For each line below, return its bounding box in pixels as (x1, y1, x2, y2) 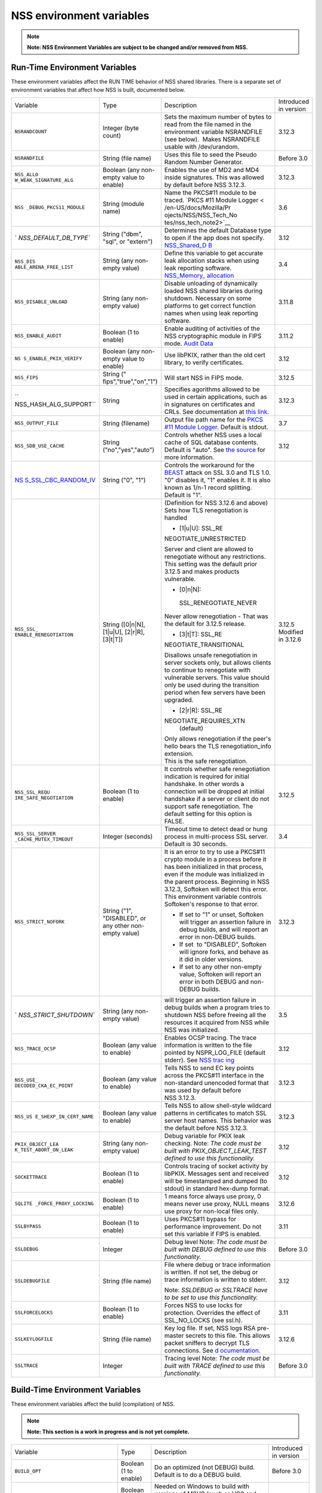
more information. (164, 453, 215, 461)
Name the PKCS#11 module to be (164, 188, 256, 196)
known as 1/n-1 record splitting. (164, 483, 252, 491)
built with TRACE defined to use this (164, 1362, 265, 1370)
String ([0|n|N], (102, 620, 145, 628)
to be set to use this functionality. (164, 1293, 259, 1301)
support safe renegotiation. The (164, 802, 253, 810)
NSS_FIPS (14, 374, 39, 381)
